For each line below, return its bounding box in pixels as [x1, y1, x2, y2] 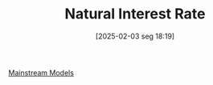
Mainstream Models [8, 67, 75, 77]
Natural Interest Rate [64, 5, 206, 23]
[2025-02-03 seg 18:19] [95, 31, 175, 41]
